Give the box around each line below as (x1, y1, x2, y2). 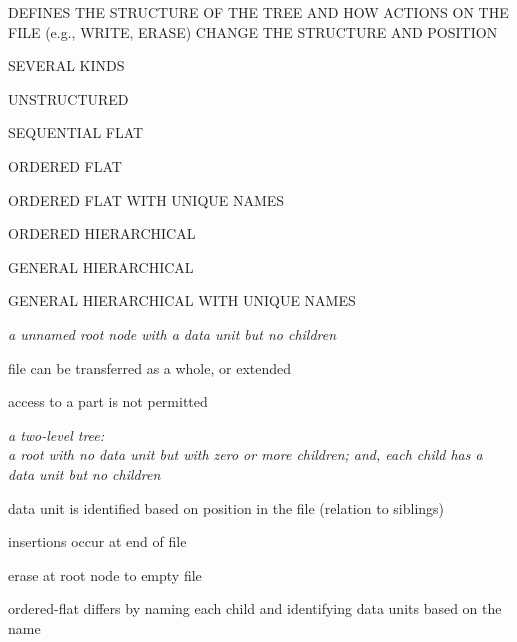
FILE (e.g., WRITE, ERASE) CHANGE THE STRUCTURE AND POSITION (8, 21, 498, 42)
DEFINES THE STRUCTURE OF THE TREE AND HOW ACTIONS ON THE (8, 2, 509, 22)
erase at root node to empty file (8, 564, 202, 585)
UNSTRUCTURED (8, 88, 129, 109)
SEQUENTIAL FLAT (8, 122, 144, 143)
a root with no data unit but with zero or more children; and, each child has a (8, 444, 483, 465)
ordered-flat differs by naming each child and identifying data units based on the (8, 598, 502, 619)
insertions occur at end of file (8, 531, 187, 552)
